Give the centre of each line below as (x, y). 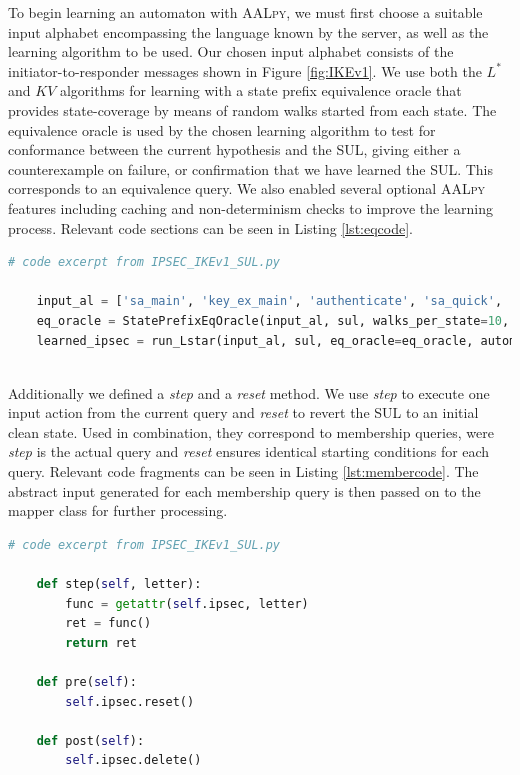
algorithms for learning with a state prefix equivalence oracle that (260, 90)
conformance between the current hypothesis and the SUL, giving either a (234, 149)
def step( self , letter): (119, 584)
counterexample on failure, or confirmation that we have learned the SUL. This (251, 168)
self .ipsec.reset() (130, 701)
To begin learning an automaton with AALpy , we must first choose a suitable (245, 12)
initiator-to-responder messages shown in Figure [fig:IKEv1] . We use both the (245, 70)
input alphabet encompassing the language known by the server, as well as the (248, 31)
